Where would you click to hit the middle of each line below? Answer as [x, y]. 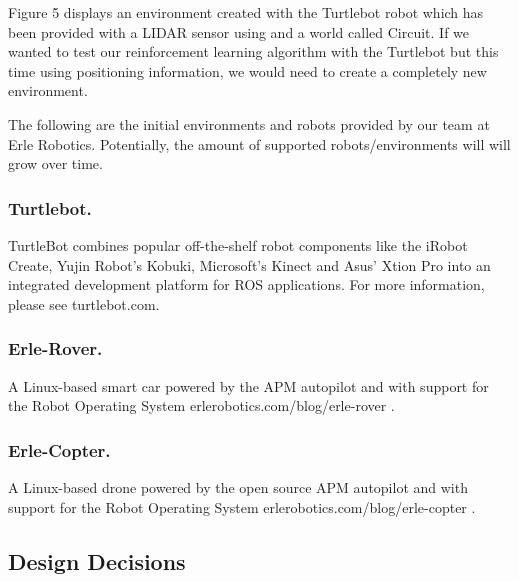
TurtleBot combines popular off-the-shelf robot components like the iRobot [238, 244]
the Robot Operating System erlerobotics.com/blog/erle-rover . [201, 405]
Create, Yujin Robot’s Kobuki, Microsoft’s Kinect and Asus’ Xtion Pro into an [249, 264]
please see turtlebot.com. [84, 303]
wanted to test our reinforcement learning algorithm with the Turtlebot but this [253, 51]
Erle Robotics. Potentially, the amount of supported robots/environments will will [259, 143]
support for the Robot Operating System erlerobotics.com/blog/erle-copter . [242, 506]
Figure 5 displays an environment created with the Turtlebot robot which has [246, 12]
